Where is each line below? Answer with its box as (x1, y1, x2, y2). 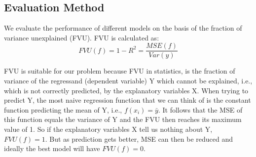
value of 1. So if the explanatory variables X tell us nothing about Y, (4, 124, 213, 134)
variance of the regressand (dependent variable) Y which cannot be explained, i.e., (4, 76, 253, 86)
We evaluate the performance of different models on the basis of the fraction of (4, 23, 242, 33)
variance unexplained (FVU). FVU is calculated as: (4, 32, 159, 42)
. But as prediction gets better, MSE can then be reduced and (45, 133, 233, 144)
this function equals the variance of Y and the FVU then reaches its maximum (4, 114, 242, 124)
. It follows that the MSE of (158, 104, 243, 115)
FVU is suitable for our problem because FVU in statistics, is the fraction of (4, 66, 235, 76)
